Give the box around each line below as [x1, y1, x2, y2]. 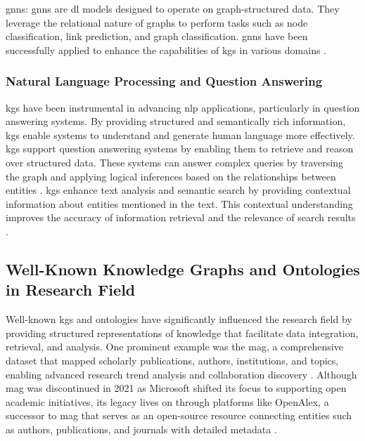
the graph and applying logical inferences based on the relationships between [6, 169, 336, 183]
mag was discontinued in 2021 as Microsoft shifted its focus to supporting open [6, 381, 347, 395]
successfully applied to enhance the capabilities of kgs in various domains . [6, 42, 326, 57]
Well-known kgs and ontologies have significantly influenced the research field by [6, 312, 352, 327]
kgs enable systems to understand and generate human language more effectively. [6, 127, 355, 142]
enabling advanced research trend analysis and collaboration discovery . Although [6, 367, 357, 381]
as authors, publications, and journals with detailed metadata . [6, 421, 277, 436]
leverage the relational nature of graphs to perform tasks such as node [6, 15, 308, 29]
